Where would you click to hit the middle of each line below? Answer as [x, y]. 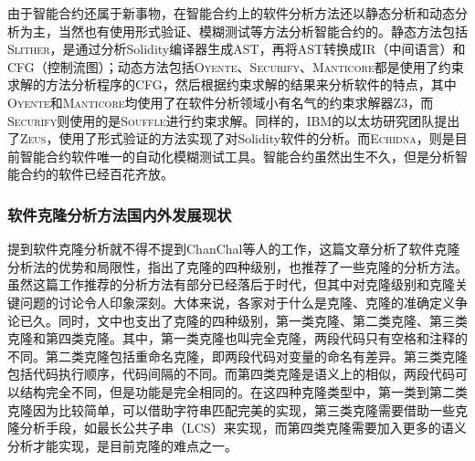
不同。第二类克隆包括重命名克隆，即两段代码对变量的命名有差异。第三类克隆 [237, 356]
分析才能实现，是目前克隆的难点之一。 [122, 445]
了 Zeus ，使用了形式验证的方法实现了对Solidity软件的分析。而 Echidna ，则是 [231, 138]
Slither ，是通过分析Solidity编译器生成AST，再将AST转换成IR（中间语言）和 [237, 49]
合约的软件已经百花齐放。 [96, 174]
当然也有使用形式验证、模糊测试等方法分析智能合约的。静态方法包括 [263, 31]
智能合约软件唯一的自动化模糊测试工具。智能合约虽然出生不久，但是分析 [237, 156]
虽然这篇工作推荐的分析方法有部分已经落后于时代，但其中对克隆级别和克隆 [231, 284]
